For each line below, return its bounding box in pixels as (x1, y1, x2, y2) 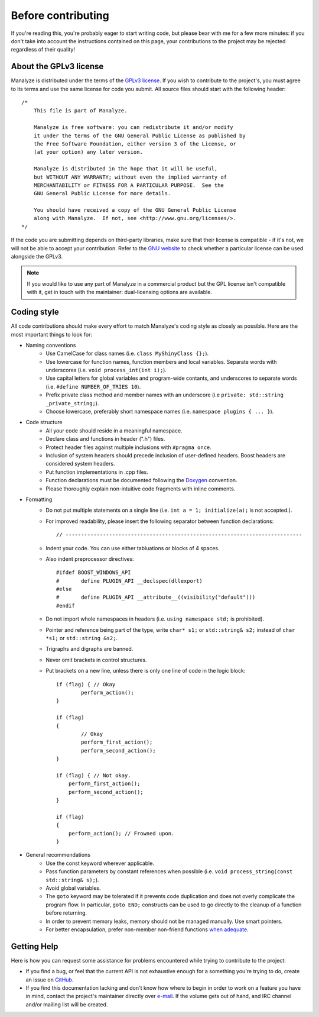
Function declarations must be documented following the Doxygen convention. (45, 477, 237, 484)
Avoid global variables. (45, 884, 101, 892)
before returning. (45, 909, 87, 916)
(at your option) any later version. (33, 148, 143, 156)
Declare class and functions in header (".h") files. (45, 435, 165, 443)
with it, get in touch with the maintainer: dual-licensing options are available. (27, 289, 213, 296)
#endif (56, 602, 75, 609)
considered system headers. (45, 460, 115, 467)
